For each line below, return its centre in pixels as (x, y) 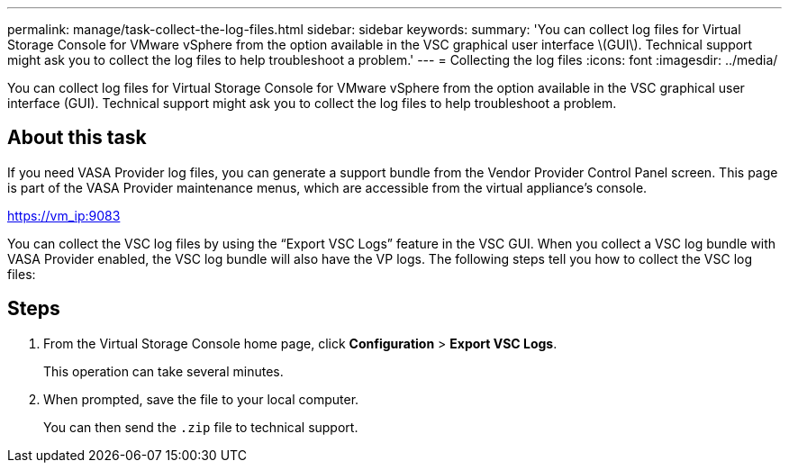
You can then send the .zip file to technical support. (201, 427)
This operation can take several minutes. (163, 371)
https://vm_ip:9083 (64, 215)
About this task (77, 138)
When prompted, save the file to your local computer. (201, 399)
